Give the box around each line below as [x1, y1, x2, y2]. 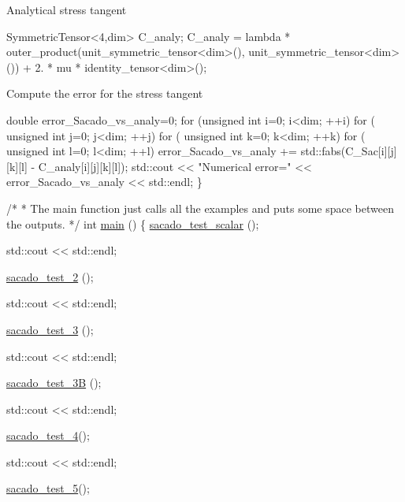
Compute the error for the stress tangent [6, 85, 203, 102]
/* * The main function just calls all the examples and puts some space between [6, 199, 394, 216]
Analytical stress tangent [6, 2, 127, 17]
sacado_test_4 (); [6, 427, 90, 444]
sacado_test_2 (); [6, 268, 94, 284]
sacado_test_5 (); [6, 480, 90, 496]
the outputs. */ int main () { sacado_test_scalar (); [6, 215, 259, 232]
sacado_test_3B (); [6, 374, 102, 391]
